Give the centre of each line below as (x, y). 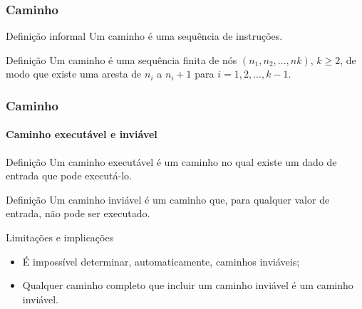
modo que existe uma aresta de (74, 74)
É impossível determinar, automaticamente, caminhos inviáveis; (161, 261)
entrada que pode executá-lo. (69, 176)
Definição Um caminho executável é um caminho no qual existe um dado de (171, 161)
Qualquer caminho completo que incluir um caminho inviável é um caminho (188, 285)
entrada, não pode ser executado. (78, 213)
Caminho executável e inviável (82, 134)
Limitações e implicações (60, 237)
